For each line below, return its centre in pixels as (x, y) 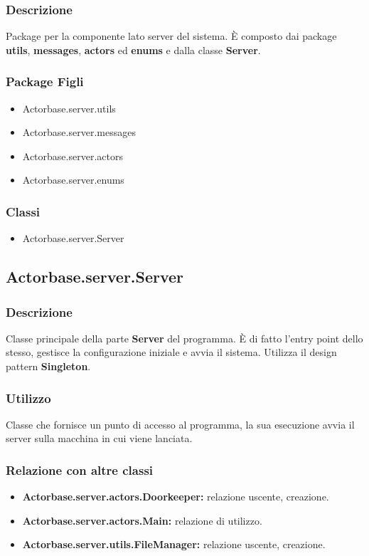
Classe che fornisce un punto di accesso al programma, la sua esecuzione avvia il (180, 424)
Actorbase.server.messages (79, 132)
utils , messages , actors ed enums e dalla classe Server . (133, 49)
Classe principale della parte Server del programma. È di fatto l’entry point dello (184, 338)
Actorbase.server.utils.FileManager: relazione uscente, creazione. (174, 544)
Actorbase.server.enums (73, 180)
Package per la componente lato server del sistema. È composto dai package (171, 36)
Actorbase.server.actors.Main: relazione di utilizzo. (142, 520)
